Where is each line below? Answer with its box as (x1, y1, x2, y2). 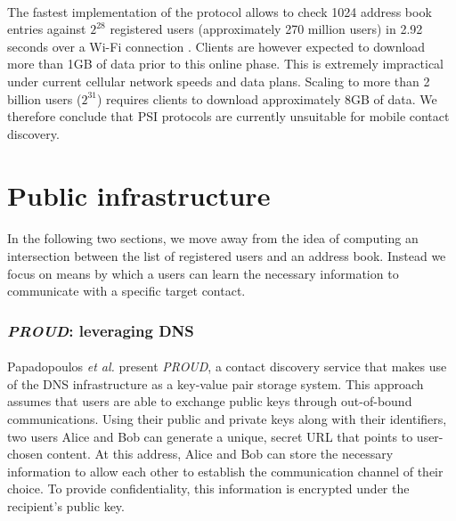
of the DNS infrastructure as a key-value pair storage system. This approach (7, 374, 424, 393)
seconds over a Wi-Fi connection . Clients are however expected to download (7, 37, 426, 55)
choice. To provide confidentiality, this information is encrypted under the (7, 479, 410, 498)
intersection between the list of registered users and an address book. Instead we (7, 246, 446, 265)
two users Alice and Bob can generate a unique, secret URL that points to (7, 427, 413, 445)
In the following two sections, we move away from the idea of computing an (7, 229, 419, 248)
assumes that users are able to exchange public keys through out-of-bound (7, 392, 412, 411)
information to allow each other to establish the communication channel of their (7, 461, 444, 480)
